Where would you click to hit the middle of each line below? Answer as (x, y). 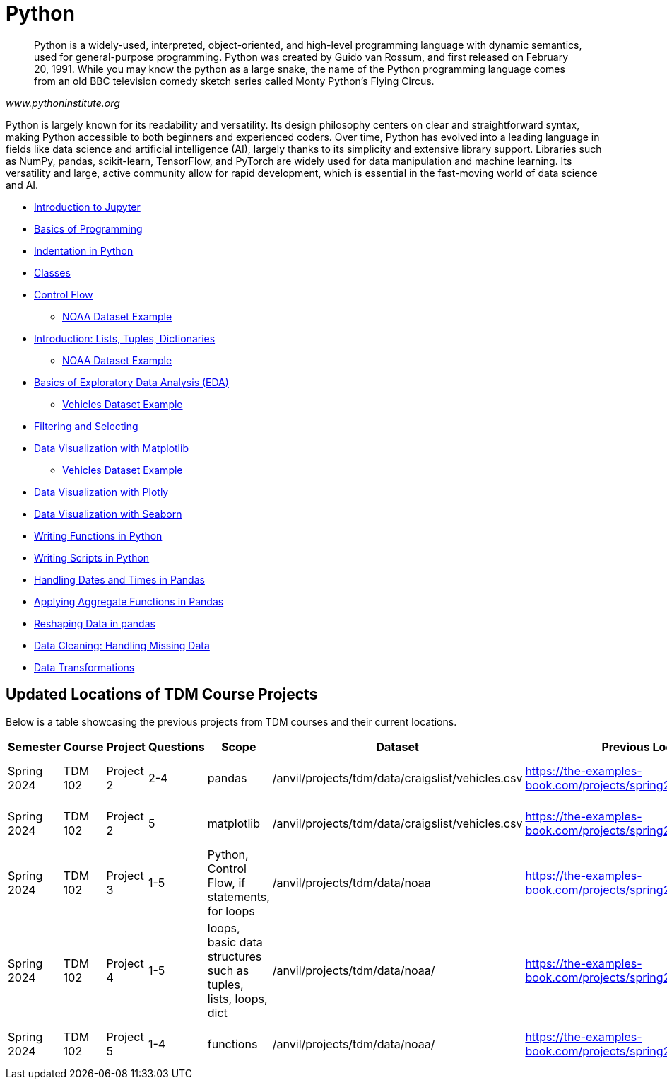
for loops (231, 911)
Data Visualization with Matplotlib (111, 448)
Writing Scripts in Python (92, 557)
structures (235, 956)
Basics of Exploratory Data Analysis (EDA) (131, 382)
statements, (238, 897)
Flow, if (226, 882)
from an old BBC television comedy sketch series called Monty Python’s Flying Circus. (234, 81)
